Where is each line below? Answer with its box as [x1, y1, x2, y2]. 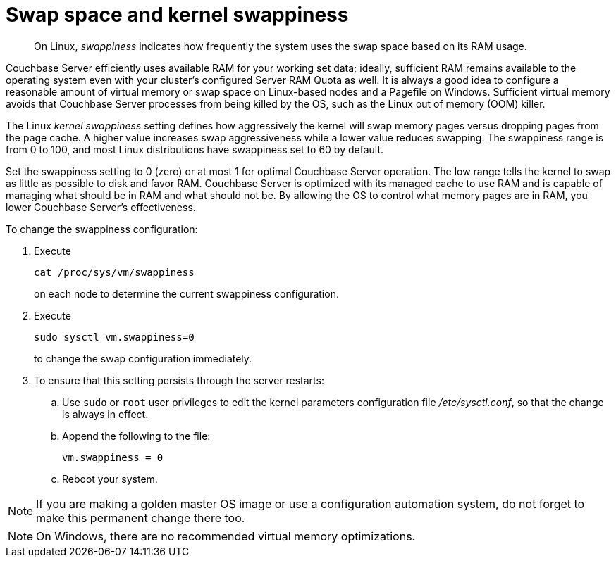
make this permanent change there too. [36, 510, 245, 525]
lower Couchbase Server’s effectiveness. [6, 201, 196, 213]
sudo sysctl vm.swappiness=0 [34, 331, 195, 343]
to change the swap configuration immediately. [34, 352, 252, 365]
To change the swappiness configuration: [6, 222, 198, 235]
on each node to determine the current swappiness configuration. [34, 287, 339, 300]
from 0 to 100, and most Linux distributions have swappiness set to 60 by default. [6, 143, 383, 156]
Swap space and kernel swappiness [6, 3, 349, 27]
